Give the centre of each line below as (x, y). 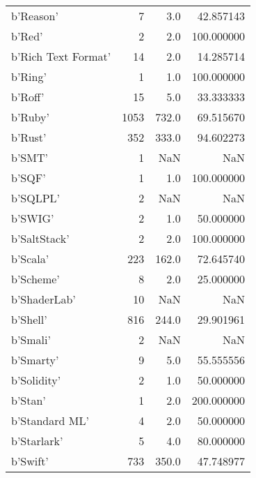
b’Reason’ (35, 16)
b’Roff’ (28, 97)
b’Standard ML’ (50, 420)
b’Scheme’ (35, 279)
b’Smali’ (31, 339)
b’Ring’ (29, 76)
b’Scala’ (30, 259)
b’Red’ (27, 36)
